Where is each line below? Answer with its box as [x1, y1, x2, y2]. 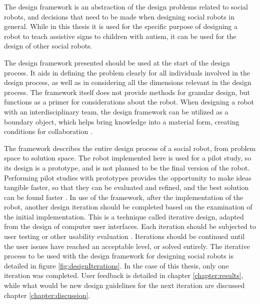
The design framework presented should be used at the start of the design [4, 57, 230, 67]
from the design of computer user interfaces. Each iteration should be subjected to [4, 221, 256, 231]
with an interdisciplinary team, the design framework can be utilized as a [4, 106, 228, 116]
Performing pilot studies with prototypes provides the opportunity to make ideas [4, 172, 251, 182]
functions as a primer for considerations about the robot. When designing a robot [4, 96, 254, 107]
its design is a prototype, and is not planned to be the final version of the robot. [4, 162, 250, 172]
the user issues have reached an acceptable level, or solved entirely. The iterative [4, 240, 250, 251]
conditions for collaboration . [4, 126, 92, 136]
